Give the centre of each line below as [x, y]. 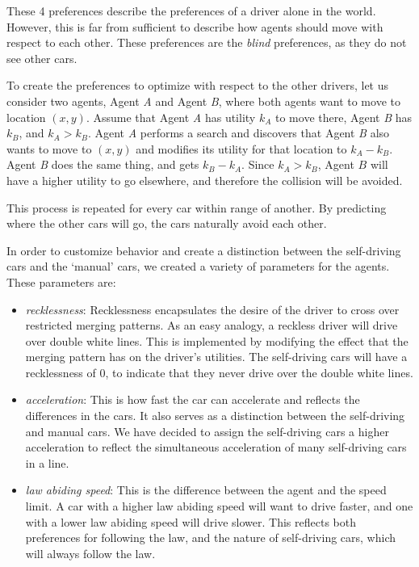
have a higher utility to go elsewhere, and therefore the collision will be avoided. [205, 180]
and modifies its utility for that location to [241, 148]
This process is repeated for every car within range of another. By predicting [197, 207]
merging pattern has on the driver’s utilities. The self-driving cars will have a [216, 357]
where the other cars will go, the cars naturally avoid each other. [167, 223]
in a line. [47, 462]
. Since [258, 164]
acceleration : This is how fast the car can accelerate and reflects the [193, 399]
